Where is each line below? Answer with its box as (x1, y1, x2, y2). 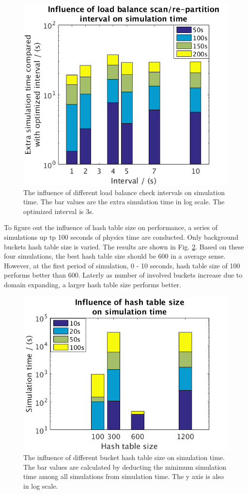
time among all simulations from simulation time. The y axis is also (23, 471, 224, 481)
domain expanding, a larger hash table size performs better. (4, 279, 182, 289)
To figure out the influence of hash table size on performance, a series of (4, 222, 218, 232)
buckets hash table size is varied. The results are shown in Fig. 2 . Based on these (4, 241, 244, 251)
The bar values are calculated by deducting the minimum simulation (23, 461, 227, 472)
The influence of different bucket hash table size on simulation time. (23, 452, 225, 462)
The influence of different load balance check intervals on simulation (23, 187, 225, 197)
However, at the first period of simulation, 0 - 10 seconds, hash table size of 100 (4, 260, 240, 270)
